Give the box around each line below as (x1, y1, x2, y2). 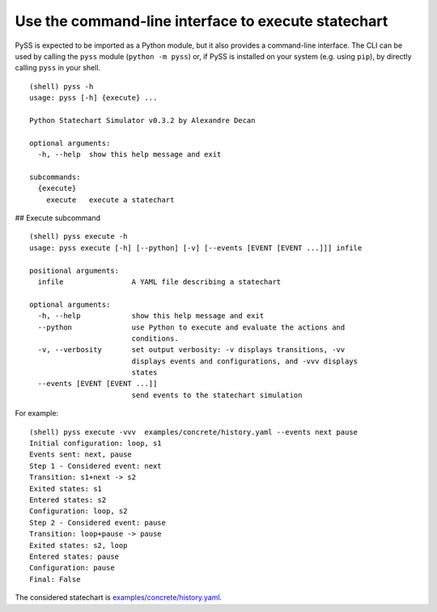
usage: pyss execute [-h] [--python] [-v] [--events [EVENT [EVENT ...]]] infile (29, 243, 363, 253)
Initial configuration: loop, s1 (29, 439, 162, 448)
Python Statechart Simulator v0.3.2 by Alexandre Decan (29, 116, 256, 125)
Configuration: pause (29, 563, 115, 572)
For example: (15, 409, 59, 419)
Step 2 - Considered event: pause (29, 518, 166, 527)
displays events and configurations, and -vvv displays (131, 356, 359, 366)
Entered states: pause (29, 551, 120, 561)
